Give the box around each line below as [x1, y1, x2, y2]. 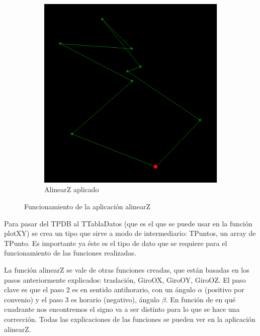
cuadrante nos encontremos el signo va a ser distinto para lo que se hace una [4, 304, 240, 314]
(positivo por [204, 284, 244, 295]
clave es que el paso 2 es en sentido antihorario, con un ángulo [4, 284, 196, 295]
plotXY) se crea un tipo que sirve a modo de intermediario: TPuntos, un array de [4, 228, 256, 238]
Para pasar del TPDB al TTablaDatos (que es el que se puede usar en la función [4, 218, 252, 228]
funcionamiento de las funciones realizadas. [4, 247, 136, 258]
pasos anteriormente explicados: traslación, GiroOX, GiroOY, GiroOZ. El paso [4, 274, 246, 285]
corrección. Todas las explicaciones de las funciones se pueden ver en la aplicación [4, 313, 255, 324]
